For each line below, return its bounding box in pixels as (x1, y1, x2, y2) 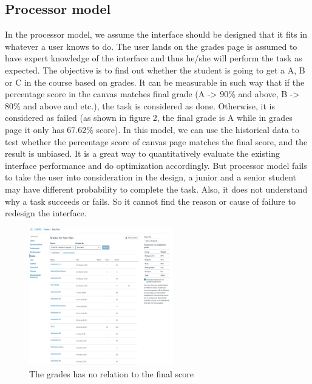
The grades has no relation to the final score (29, 368, 194, 380)
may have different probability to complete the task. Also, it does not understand (5, 182, 308, 195)
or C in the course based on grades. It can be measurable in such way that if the (5, 75, 305, 88)
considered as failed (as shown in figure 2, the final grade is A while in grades (5, 111, 293, 124)
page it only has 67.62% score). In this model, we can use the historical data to (5, 123, 299, 135)
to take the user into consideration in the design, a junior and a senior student (5, 171, 297, 183)
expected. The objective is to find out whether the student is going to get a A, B (5, 63, 305, 76)
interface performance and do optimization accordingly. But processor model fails (5, 159, 307, 171)
